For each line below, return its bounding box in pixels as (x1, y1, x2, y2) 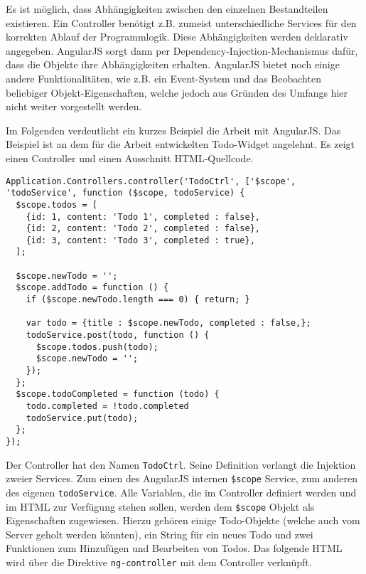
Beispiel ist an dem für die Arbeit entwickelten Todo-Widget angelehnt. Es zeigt (6, 137, 355, 152)
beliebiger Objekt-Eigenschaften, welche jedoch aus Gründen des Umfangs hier (6, 85, 348, 100)
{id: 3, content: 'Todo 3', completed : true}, (26, 235, 255, 245)
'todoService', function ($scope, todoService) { (6, 188, 245, 198)
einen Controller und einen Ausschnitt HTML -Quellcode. (6, 150, 254, 165)
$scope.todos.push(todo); (36, 341, 158, 352)
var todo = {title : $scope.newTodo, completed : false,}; (26, 318, 311, 329)
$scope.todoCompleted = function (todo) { (16, 389, 220, 400)
